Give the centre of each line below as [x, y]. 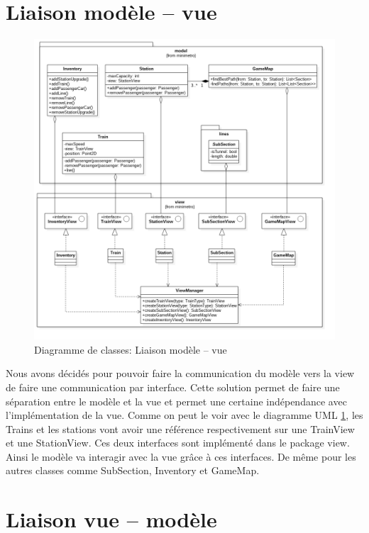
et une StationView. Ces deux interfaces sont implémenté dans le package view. [178, 443]
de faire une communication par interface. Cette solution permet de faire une [173, 387]
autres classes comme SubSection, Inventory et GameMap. [133, 470]
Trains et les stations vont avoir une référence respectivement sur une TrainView [180, 428]
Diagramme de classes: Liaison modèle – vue [131, 349]
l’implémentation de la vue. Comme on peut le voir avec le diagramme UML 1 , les [184, 415]
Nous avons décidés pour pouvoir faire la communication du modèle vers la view [180, 373]
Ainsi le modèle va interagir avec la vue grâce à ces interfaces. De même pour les [181, 456]
